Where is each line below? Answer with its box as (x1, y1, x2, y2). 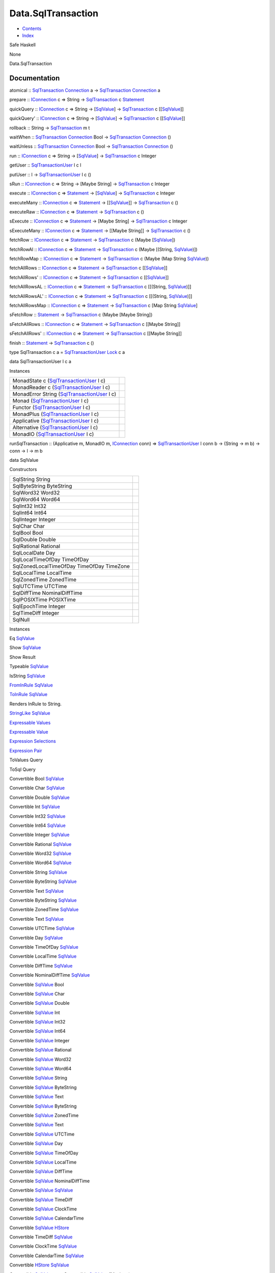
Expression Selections (9, 738, 56, 744)
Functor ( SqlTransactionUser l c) (12, 404, 91, 411)
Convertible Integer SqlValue (9, 832, 70, 838)
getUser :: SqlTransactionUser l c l (9, 162, 81, 168)
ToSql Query (9, 766, 36, 772)
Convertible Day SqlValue (9, 934, 63, 940)
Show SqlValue (9, 645, 41, 651)
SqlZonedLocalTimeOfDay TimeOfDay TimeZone (12, 563, 130, 570)
